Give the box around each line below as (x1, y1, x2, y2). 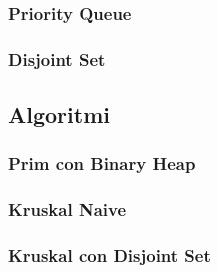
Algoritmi (8, 99, 110, 130)
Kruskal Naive (8, 197, 127, 222)
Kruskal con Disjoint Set (8, 243, 211, 268)
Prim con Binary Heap (8, 151, 196, 176)
